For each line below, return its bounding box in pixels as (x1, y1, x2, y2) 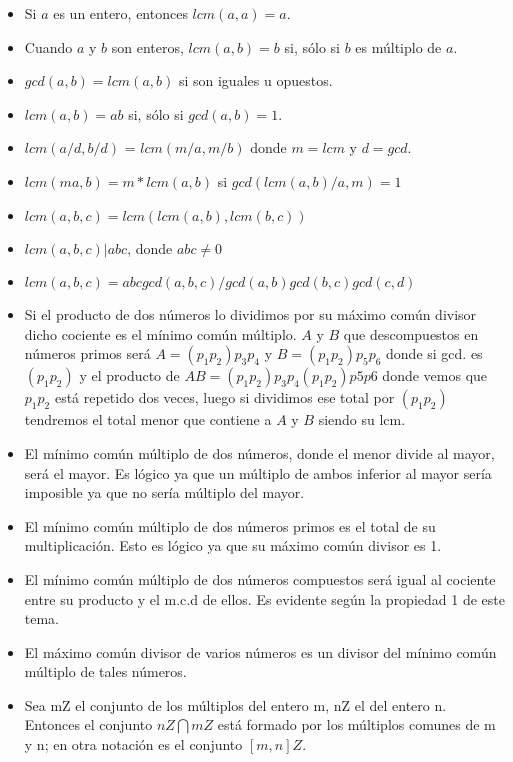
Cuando (24, 36, 73, 57)
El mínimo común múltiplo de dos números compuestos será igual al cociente (24, 568, 496, 589)
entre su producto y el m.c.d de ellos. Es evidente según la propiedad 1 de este (24, 588, 505, 609)
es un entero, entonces (53, 3, 188, 23)
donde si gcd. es (386, 343, 483, 364)
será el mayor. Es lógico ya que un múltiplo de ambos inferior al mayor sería (24, 462, 492, 483)
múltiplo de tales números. (24, 661, 187, 682)
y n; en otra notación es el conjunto (24, 734, 243, 755)
